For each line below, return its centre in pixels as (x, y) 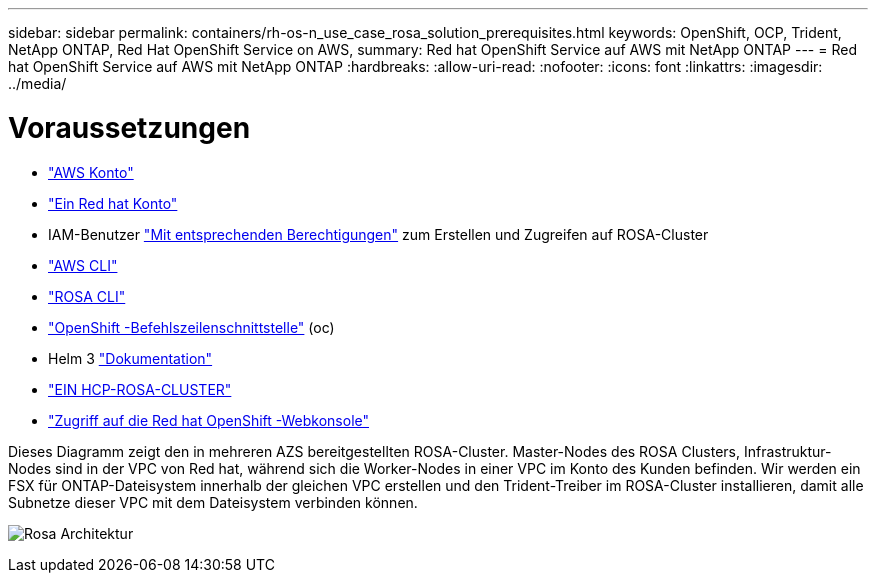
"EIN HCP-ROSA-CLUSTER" (140, 389)
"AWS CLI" (83, 265)
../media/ (37, 83)
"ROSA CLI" (87, 296)
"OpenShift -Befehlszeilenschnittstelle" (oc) (191, 327)
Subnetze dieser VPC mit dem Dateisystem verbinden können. (213, 502)
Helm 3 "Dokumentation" (130, 358)
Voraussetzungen (129, 127)
